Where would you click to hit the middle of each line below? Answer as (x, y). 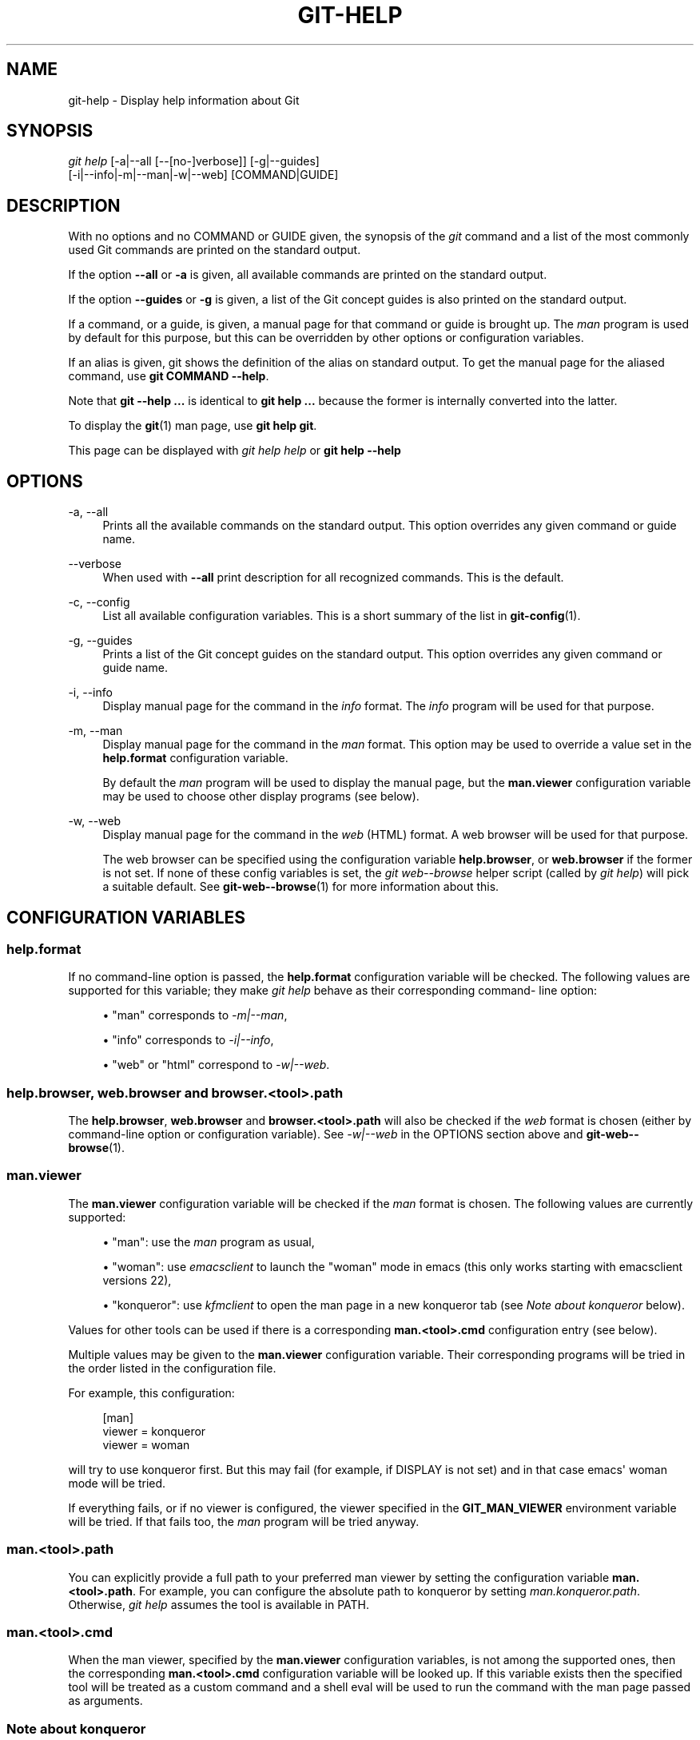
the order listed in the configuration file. (172, 1368)
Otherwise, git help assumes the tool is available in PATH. (219, 1604)
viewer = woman (146, 1444)
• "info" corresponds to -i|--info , (188, 1040)
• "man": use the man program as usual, (209, 1241)
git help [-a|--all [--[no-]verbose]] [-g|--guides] (194, 161)
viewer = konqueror (154, 1431)
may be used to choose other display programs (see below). (261, 797)
